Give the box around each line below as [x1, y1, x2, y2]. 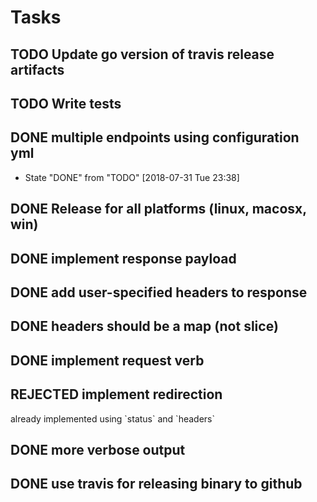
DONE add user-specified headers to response [10, 284, 308, 301]
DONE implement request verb [10, 352, 205, 369]
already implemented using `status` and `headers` [10, 412, 215, 425]
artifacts [10, 61, 65, 78]
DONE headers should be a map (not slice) [10, 318, 279, 335]
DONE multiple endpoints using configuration [10, 129, 300, 146]
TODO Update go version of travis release [10, 46, 275, 63]
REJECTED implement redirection [10, 386, 223, 403]
